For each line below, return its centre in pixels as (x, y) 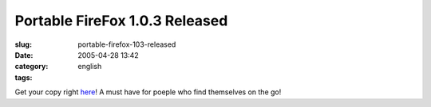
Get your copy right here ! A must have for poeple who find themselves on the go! (148, 92)
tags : (24, 77)
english (90, 67)
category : (32, 67)
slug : (23, 44)
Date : (24, 55)
